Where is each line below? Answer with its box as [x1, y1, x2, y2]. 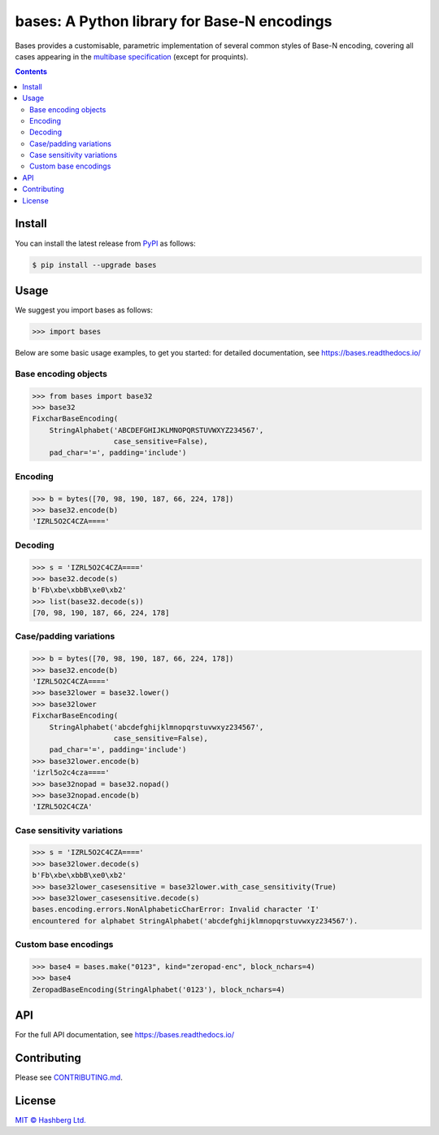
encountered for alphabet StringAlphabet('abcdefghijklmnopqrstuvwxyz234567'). [32, 916, 359, 925]
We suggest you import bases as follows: [15, 305, 154, 315]
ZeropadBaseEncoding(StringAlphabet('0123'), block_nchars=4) [32, 984, 285, 994]
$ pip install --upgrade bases [32, 260, 158, 269]
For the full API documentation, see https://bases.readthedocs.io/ [15, 1030, 235, 1040]
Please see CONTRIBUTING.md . [15, 1072, 124, 1082]
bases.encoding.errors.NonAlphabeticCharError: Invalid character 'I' [32, 905, 320, 915]
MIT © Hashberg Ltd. [15, 1115, 86, 1125]
